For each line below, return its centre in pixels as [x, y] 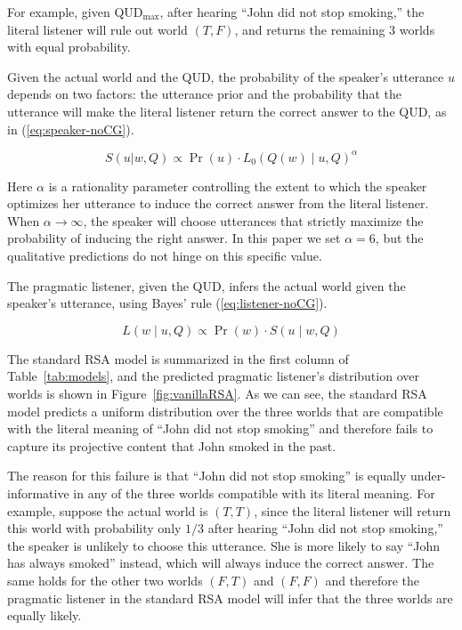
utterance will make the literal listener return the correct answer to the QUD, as [227, 111]
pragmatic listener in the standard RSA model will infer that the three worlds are [230, 598]
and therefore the [373, 580]
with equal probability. [69, 47]
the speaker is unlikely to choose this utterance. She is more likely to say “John [224, 545]
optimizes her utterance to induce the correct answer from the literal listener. [218, 203]
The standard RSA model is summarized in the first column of [178, 358]
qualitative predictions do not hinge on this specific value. [165, 256]
